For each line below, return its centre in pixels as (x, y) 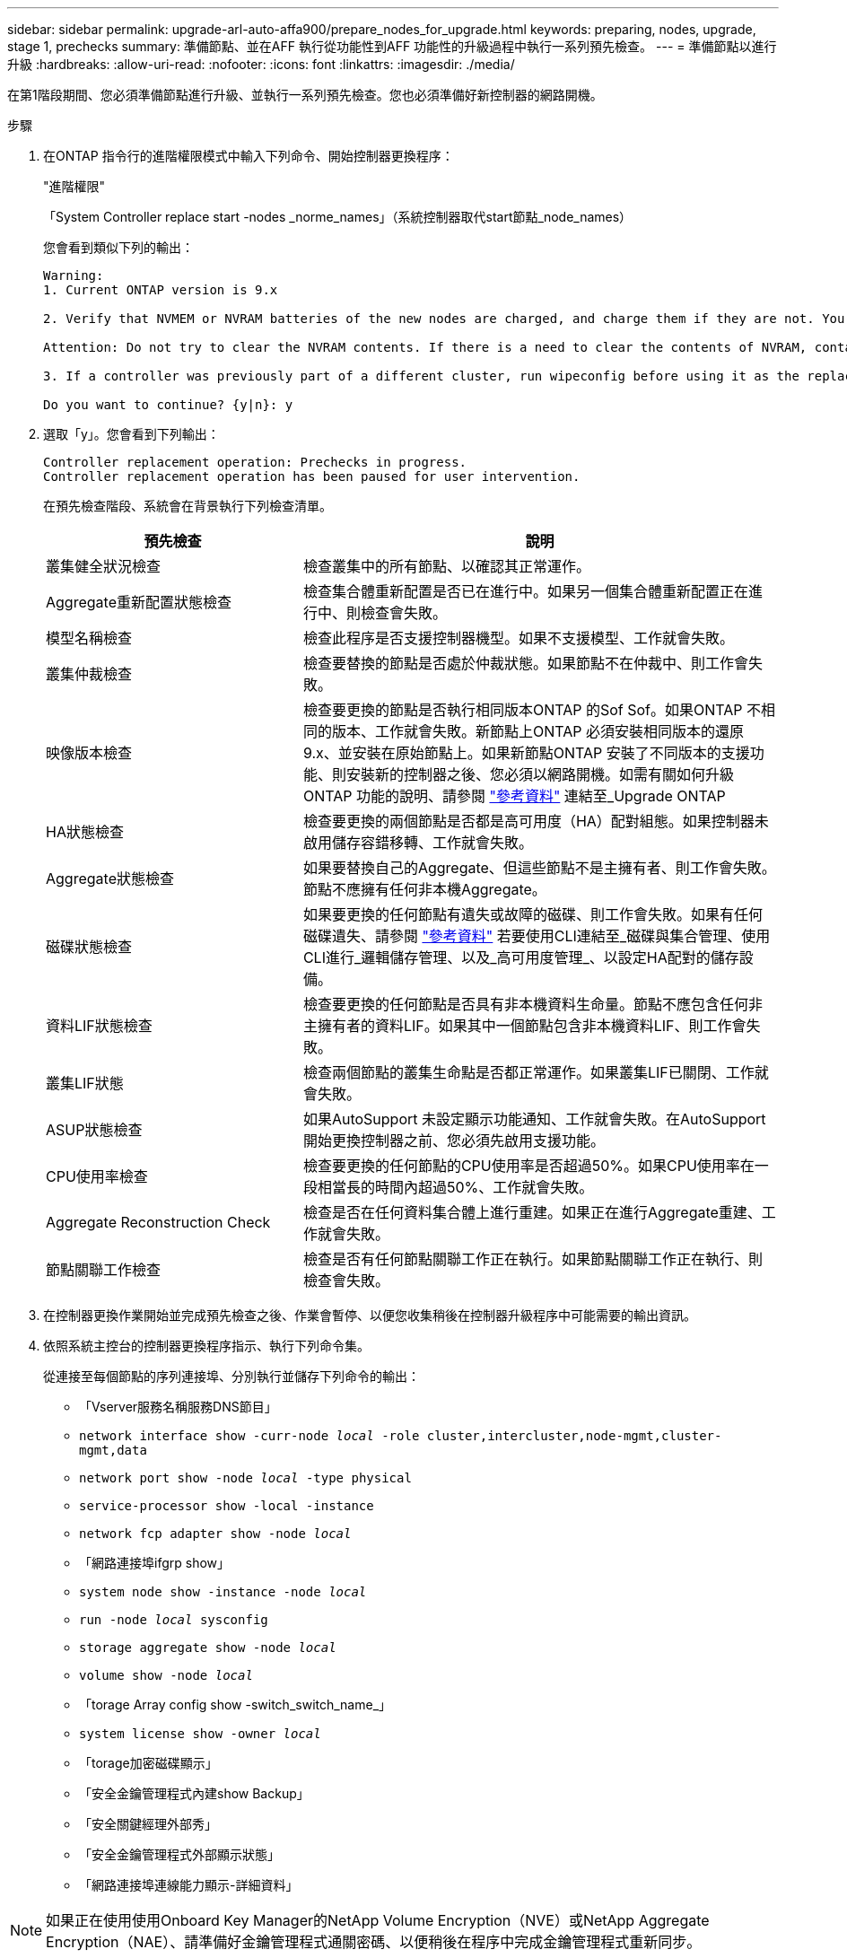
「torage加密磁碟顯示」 (148, 1763)
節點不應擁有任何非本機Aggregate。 (424, 889)
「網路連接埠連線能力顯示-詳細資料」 (189, 1885)
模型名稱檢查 (89, 638)
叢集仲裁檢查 (89, 674)
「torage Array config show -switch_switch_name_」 (236, 1705)
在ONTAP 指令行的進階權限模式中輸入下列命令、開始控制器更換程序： (249, 156)
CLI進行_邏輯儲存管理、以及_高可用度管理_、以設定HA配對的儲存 (521, 957)
